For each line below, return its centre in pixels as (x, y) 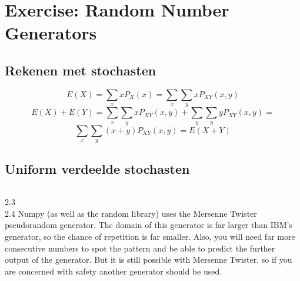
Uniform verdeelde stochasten (97, 169)
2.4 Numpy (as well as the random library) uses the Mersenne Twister (131, 213)
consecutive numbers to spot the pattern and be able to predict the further (140, 248)
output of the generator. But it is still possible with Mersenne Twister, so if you (149, 259)
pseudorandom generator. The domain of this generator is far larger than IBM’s (149, 225)
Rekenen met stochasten (81, 70)
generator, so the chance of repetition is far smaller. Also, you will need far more (150, 236)
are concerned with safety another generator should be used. (114, 271)
